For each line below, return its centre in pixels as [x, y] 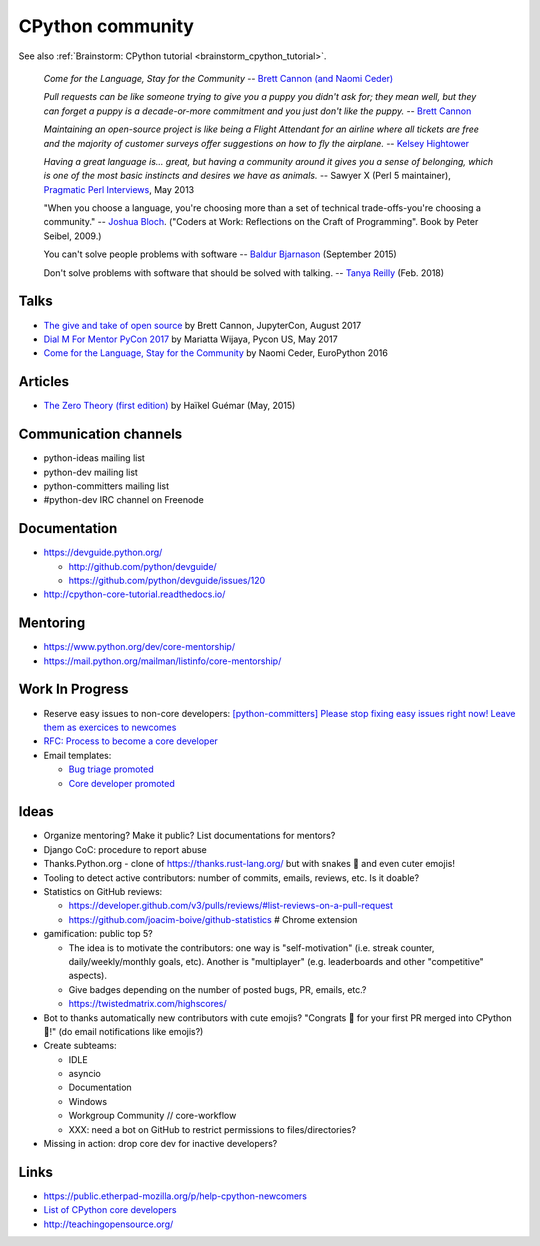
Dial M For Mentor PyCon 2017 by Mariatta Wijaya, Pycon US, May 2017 [191, 339]
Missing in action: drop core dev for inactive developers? [160, 1144]
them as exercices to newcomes [110, 727]
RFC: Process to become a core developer [131, 741]
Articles [44, 381]
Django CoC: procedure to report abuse [125, 849]
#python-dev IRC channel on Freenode [123, 500]
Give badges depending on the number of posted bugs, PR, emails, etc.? [217, 989]
